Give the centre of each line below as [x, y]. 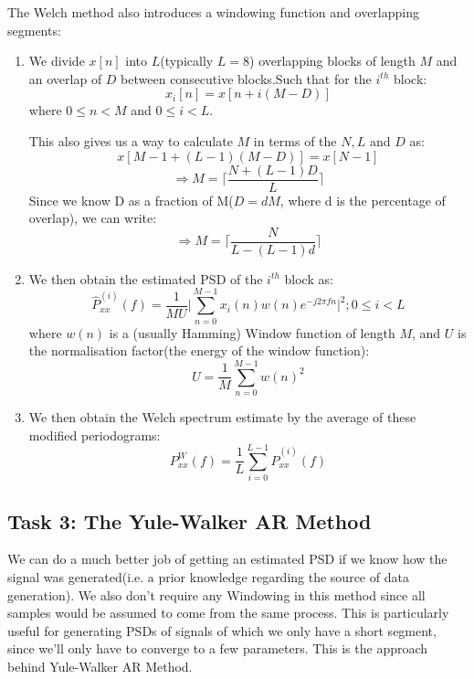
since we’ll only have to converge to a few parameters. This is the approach [218, 648]
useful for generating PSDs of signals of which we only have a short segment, [222, 630]
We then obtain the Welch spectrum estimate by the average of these [222, 416]
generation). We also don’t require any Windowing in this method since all [216, 594]
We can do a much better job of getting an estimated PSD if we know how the [227, 559]
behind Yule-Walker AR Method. [100, 666]
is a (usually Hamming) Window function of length [252, 332]
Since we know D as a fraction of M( [131, 200]
